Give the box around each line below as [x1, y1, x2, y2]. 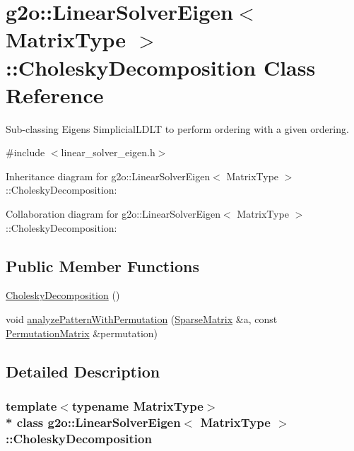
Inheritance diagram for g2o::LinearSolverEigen [6, 168, 211, 183]
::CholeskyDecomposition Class [6, 52, 316, 81]
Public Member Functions [6, 254, 199, 276]
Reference [6, 80, 104, 109]
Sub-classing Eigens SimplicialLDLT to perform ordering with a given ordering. [6, 121, 349, 136]
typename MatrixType [71, 397, 203, 414]
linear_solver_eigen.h [61, 145, 155, 160]
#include [6, 145, 45, 160]
